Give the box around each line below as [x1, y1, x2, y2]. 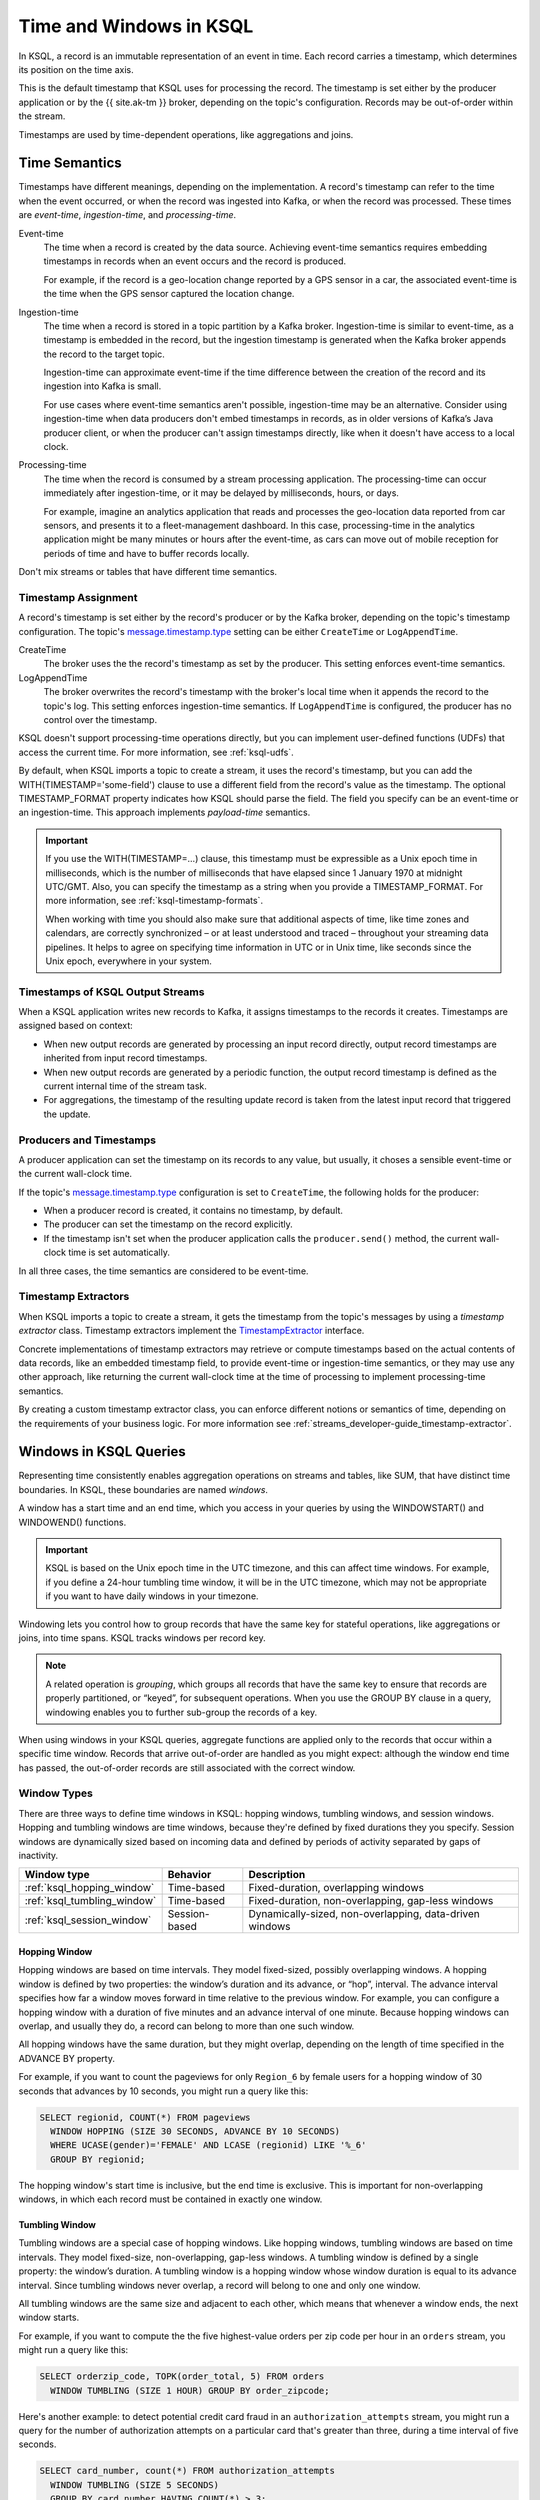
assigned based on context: [18, 1020, 134, 1032]
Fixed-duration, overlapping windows [248, 1881, 425, 1895]
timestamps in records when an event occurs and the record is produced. [43, 255, 347, 267]
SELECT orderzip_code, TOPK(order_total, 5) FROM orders [39, 2371, 325, 2382]
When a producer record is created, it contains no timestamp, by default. [43, 1205, 344, 1217]
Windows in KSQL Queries [18, 1443, 187, 1460]
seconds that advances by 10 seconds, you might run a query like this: [18, 2085, 309, 2097]
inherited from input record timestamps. [43, 1052, 208, 1064]
